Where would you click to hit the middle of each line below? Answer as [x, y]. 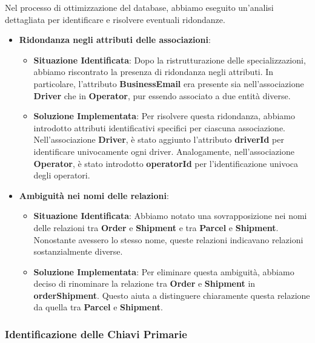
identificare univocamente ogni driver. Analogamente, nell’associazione [164, 151]
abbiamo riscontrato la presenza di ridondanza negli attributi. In [154, 72]
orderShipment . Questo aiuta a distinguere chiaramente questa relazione [172, 295]
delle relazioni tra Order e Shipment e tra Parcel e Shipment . [156, 227]
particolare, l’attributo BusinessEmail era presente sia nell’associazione [169, 83]
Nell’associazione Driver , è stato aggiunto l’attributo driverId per [159, 139]
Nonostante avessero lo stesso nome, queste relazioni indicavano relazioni [168, 239]
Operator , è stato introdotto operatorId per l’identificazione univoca [166, 163]
